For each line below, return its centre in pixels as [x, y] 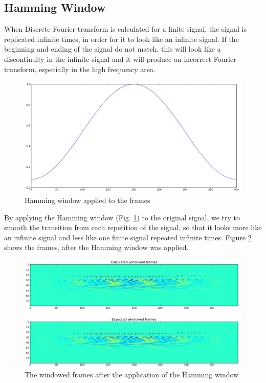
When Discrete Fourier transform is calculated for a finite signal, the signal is [125, 29]
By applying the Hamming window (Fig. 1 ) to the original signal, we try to [122, 217]
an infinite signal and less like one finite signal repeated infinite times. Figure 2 [128, 237]
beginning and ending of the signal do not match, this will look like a [113, 49]
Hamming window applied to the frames [87, 200]
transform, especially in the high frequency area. [80, 69]
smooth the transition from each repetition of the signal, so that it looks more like [133, 227]
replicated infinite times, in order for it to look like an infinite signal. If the [121, 39]
